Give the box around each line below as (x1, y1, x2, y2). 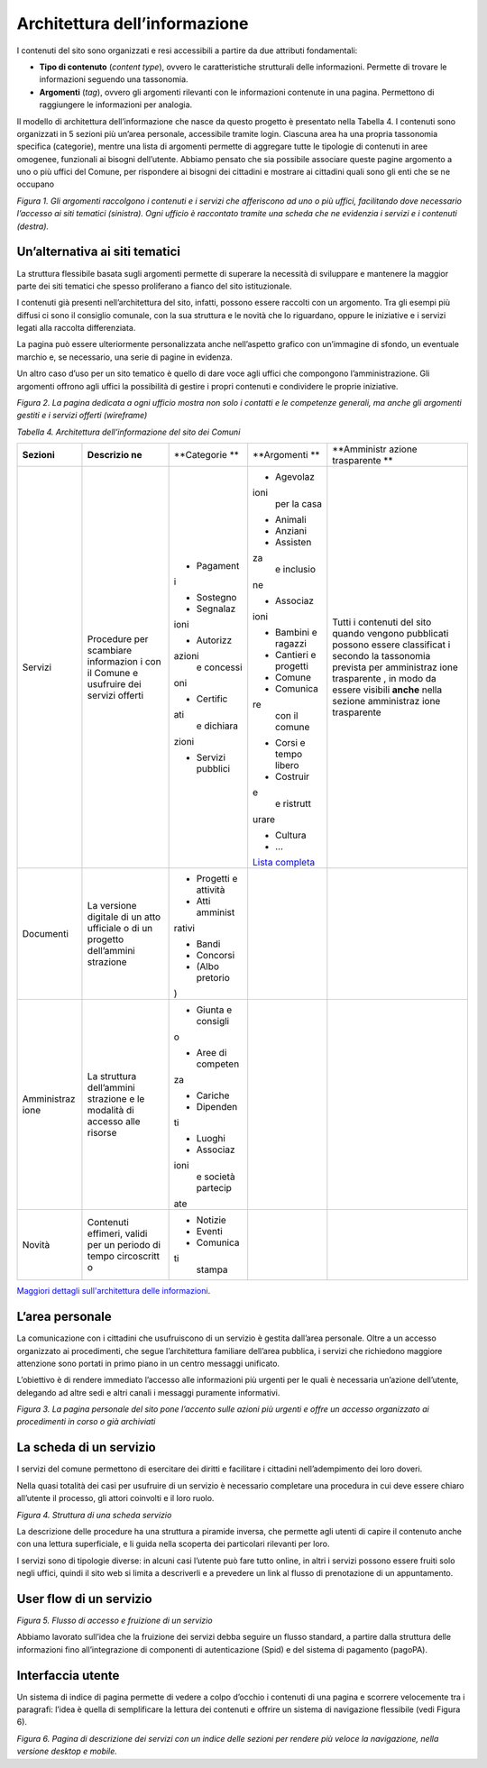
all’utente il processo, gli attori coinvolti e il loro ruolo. (16, 1493, 215, 1504)
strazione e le (87, 1093, 145, 1105)
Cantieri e (275, 649, 317, 662)
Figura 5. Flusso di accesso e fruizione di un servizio (16, 1615, 213, 1626)
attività (196, 884, 225, 896)
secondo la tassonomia (332, 650, 431, 663)
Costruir (275, 771, 310, 783)
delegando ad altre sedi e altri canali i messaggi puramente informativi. (16, 1387, 280, 1397)
